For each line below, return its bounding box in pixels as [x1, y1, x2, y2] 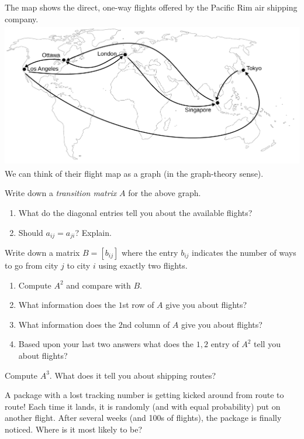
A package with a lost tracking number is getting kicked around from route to [5, 389, 284, 401]
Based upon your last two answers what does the [18, 338, 194, 350]
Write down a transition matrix [5, 187, 117, 199]
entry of [210, 338, 239, 350]
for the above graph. [128, 187, 201, 199]
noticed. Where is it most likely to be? [5, 423, 143, 435]
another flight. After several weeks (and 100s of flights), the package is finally [5, 411, 282, 424]
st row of [122, 299, 154, 311]
